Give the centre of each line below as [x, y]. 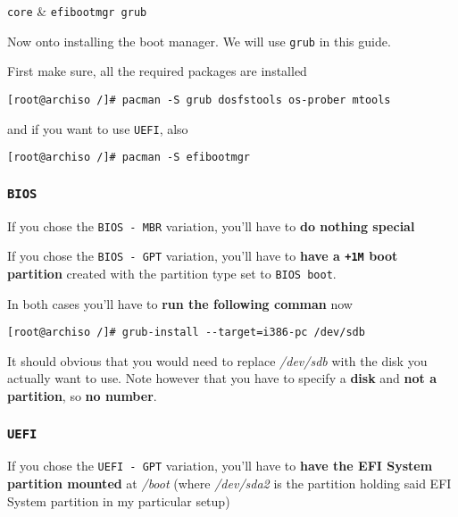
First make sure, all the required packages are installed [157, 71]
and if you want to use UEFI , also [98, 128]
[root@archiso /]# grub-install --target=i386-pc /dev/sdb [186, 333]
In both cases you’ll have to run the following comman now [180, 303]
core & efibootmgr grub [77, 11]
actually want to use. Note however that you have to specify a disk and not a [222, 378]
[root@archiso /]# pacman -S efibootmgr [129, 158]
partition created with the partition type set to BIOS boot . [172, 273]
